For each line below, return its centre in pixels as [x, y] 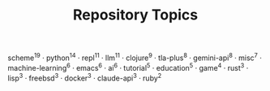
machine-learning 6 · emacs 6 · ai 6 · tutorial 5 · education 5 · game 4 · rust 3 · [128, 67]
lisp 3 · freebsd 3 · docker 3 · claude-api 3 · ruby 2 [85, 77]
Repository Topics [135, 15]
